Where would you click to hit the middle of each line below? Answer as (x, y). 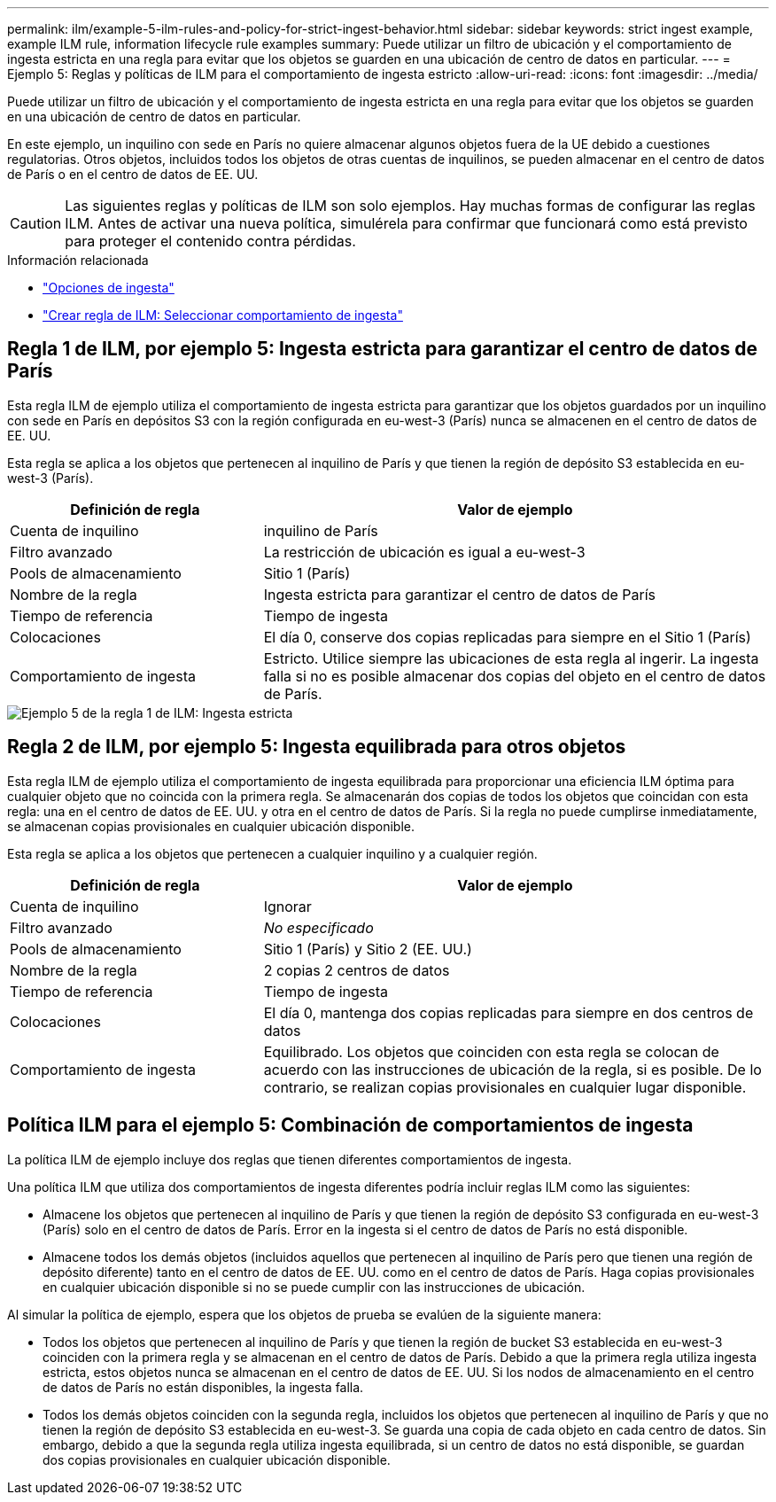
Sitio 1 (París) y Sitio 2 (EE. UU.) (368, 949)
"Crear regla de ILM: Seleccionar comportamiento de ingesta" (223, 315)
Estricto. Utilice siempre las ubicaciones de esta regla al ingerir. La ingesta (511, 658)
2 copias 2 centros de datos (357, 970)
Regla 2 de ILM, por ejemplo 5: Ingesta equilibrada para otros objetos (317, 747)
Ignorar (287, 906)
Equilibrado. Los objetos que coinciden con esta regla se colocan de (491, 1051)
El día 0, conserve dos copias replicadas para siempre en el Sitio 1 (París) (507, 637)
